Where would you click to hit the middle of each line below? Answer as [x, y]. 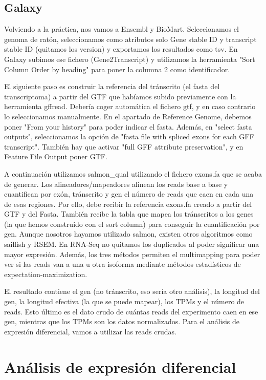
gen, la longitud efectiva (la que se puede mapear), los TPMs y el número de [124, 301]
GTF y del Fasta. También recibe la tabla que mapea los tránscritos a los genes [129, 214]
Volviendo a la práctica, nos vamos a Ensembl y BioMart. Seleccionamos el [121, 29]
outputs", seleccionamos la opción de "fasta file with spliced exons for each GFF [129, 136]
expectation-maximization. [46, 274]
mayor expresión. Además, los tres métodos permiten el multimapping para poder [132, 254]
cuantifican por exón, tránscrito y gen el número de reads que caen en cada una [129, 194]
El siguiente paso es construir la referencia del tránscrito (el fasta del [112, 86]
